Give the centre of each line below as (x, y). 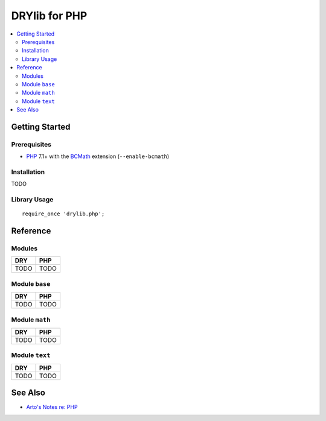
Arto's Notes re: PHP (52, 407)
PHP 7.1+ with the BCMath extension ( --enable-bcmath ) (98, 156)
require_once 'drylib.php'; (63, 214)
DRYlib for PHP (49, 16)
